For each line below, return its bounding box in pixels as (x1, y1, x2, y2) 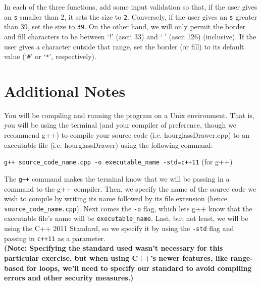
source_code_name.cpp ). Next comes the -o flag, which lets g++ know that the (4, 203, 252, 213)
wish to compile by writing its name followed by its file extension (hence (4, 193, 228, 204)
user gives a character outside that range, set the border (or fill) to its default (4, 41, 244, 51)
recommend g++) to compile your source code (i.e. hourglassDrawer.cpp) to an (4, 130, 249, 140)
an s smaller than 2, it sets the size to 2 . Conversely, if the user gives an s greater (4, 11, 257, 22)
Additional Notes (4, 80, 126, 101)
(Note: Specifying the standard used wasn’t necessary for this (4, 243, 223, 253)
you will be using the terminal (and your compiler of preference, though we (4, 120, 236, 130)
